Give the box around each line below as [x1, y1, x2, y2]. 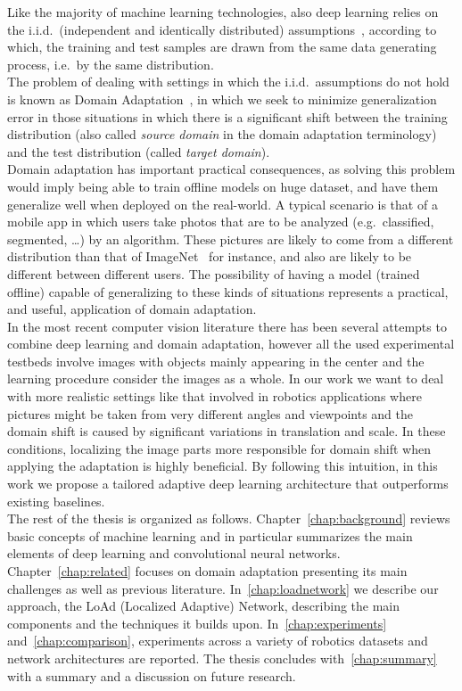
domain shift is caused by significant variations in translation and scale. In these [7, 422, 446, 440]
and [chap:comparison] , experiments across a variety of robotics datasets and [7, 631, 428, 650]
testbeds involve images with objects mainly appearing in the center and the [7, 351, 425, 370]
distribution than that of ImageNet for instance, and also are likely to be [7, 247, 412, 266]
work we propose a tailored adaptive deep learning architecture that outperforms [7, 474, 449, 493]
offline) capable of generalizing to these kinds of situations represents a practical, [7, 282, 449, 300]
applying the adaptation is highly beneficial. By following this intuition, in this [7, 457, 438, 475]
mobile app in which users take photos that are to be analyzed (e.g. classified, [7, 212, 434, 231]
